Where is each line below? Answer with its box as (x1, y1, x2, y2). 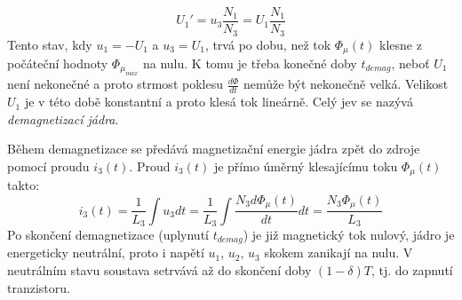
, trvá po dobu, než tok (204, 35, 331, 53)
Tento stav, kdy (7, 35, 92, 53)
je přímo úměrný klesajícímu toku (213, 156, 398, 175)
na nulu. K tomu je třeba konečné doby (142, 53, 357, 72)
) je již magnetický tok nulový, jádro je (243, 225, 455, 243)
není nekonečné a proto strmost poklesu (7, 75, 223, 93)
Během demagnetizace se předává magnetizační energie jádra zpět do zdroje (7, 139, 420, 158)
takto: (7, 176, 40, 194)
